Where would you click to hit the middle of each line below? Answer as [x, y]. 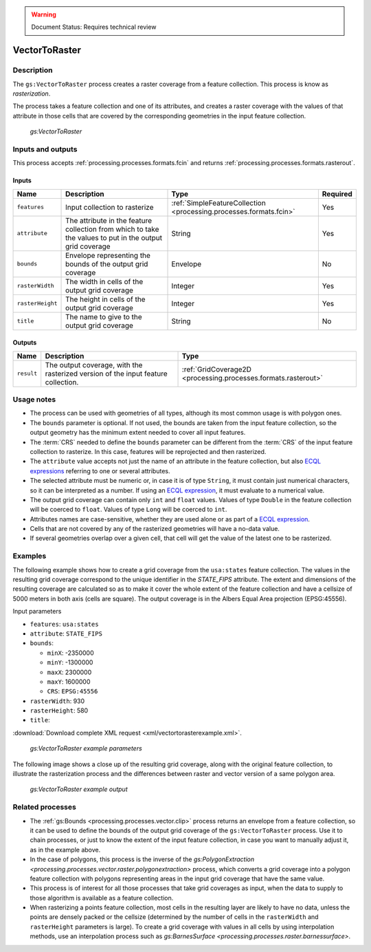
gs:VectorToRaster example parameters [86, 748]
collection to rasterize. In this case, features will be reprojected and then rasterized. [148, 451]
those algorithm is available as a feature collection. [102, 898]
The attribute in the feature [109, 220]
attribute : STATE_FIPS [66, 634]
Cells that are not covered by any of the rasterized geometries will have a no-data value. [155, 529]
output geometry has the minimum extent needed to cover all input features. [138, 433]
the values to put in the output [114, 237]
